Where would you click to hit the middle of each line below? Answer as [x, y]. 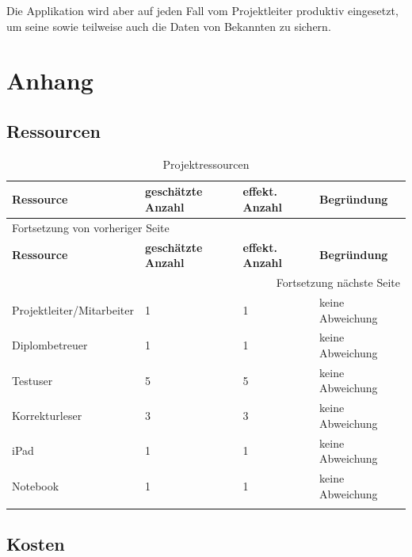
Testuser [32, 380]
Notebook [36, 485]
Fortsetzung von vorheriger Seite [91, 227]
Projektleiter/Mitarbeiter [73, 309]
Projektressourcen [206, 164]
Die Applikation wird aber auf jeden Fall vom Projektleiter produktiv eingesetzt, [202, 10]
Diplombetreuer [50, 345]
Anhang [50, 80]
